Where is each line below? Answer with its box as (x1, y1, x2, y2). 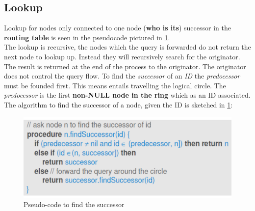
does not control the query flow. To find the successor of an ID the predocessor (4, 71, 240, 81)
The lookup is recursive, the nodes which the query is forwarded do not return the (4, 42, 251, 52)
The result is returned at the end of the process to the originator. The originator (4, 61, 246, 71)
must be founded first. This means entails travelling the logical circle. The (4, 80, 226, 90)
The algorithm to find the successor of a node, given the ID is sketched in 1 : (4, 99, 233, 109)
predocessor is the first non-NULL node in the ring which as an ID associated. (4, 90, 251, 100)
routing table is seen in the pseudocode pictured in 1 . (4, 32, 170, 42)
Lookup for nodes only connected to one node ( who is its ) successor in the (4, 23, 231, 33)
